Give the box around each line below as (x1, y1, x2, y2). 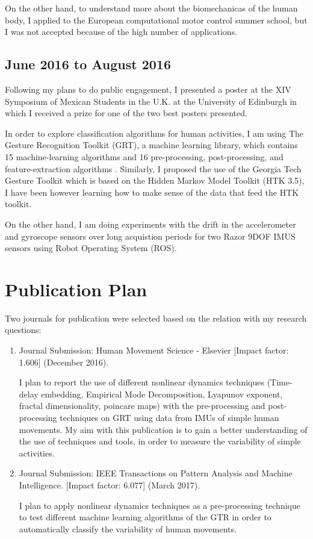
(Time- (267, 376, 293, 388)
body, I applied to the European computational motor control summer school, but (5, 13, 308, 26)
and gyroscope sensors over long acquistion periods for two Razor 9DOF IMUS (5, 229, 296, 242)
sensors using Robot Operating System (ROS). (5, 241, 177, 254)
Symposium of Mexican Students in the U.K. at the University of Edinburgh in (5, 95, 297, 107)
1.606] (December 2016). (19, 355, 109, 368)
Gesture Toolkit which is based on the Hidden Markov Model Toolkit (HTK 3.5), (5, 174, 305, 187)
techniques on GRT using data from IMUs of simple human (60, 411, 279, 423)
